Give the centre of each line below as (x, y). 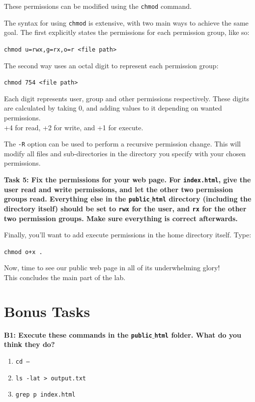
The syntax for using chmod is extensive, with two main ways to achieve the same (126, 22)
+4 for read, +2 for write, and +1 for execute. (74, 127)
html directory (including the (202, 199)
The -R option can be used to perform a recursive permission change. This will (122, 144)
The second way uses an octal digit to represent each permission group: (111, 65)
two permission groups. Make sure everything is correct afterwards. (121, 218)
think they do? (29, 344)
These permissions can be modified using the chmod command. (98, 6)
